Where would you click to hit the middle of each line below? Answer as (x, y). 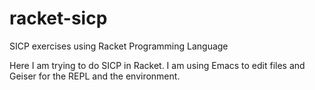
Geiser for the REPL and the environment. (95, 76)
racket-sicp (58, 18)
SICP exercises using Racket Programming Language (119, 46)
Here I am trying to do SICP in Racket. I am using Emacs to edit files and (157, 65)
